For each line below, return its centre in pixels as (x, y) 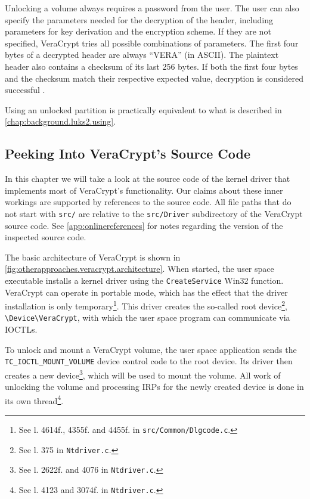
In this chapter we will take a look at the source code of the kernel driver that (148, 179)
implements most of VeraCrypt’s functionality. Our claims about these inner (144, 190)
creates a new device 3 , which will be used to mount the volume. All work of (143, 374)
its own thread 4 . (34, 399)
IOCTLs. (21, 329)
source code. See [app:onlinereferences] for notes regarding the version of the (144, 225)
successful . (25, 90)
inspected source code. (46, 237)
